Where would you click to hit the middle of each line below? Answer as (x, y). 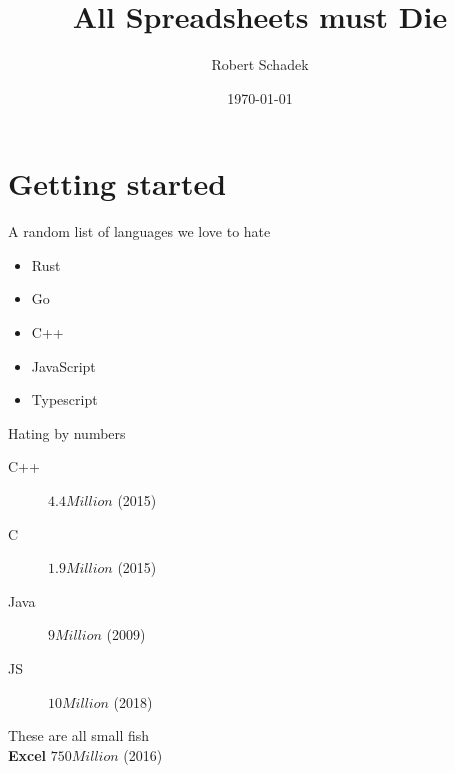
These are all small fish (79, 735)
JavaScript (63, 365)
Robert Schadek (260, 64)
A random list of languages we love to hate (139, 231)
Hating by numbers (67, 432)
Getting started (117, 183)
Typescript (64, 399)
